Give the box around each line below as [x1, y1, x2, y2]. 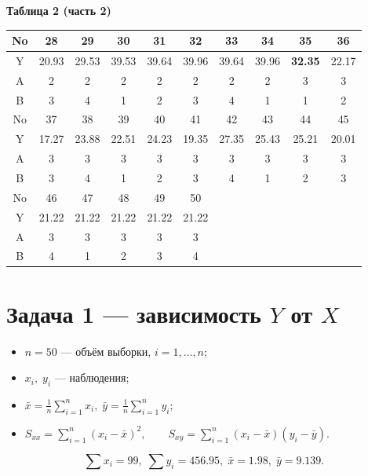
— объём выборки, [60, 342, 151, 359]
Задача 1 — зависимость [6, 297, 261, 329]
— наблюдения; [54, 369, 129, 386]
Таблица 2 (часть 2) [6, 2, 111, 18]
